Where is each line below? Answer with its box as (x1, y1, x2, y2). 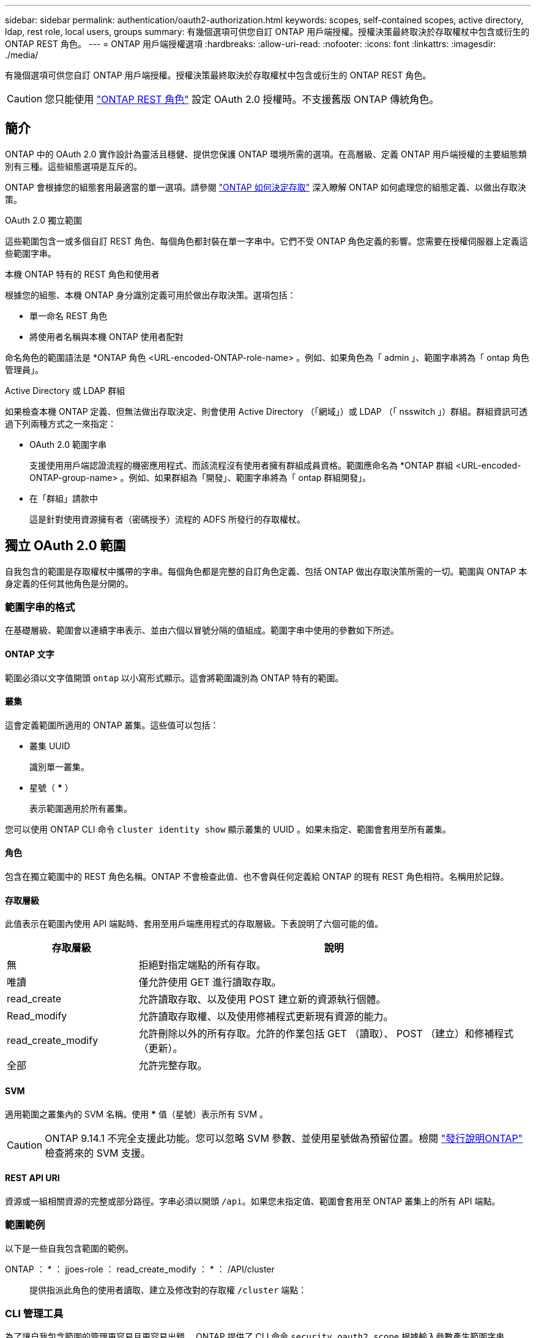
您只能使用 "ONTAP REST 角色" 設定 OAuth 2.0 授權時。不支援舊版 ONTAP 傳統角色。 (45, 93, 439, 105)
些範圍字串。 (5, 248, 56, 259)
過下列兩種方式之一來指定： (5, 418, 116, 429)
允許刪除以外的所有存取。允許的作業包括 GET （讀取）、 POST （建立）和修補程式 (138, 1027, 514, 1040)
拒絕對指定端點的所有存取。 (138, 959, 266, 972)
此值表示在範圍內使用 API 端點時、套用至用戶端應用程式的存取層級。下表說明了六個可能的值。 (5, 918, 384, 929)
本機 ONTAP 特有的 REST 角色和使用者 (5, 268, 160, 279)
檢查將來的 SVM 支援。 (45, 1146, 151, 1159)
